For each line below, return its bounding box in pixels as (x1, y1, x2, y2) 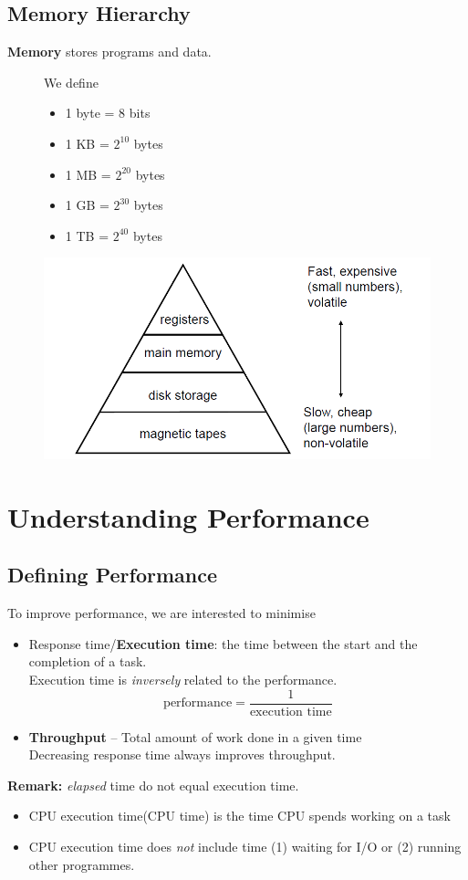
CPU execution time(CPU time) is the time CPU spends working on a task (28, 806, 451, 825)
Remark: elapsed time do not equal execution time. (7, 775, 299, 794)
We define (44, 72, 99, 91)
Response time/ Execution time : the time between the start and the (28, 634, 418, 653)
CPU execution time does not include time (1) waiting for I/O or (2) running (28, 837, 462, 856)
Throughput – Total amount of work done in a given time (28, 727, 362, 746)
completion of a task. (28, 652, 147, 671)
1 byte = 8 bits (65, 103, 151, 122)
